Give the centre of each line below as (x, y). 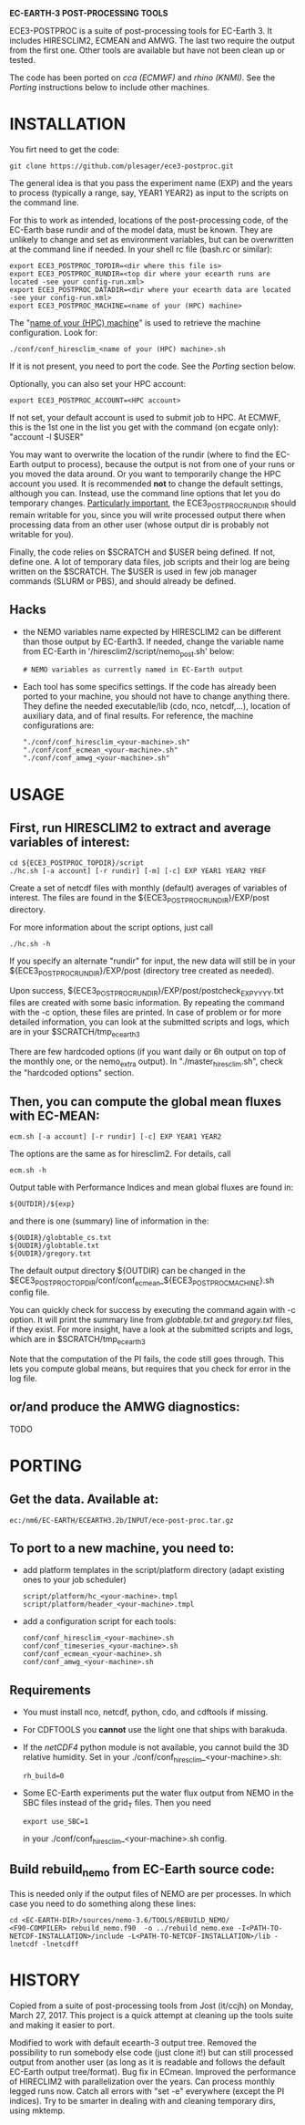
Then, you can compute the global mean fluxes (146, 1102)
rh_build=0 (43, 1776)
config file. (30, 1292)
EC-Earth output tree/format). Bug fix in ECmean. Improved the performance (153, 2071)
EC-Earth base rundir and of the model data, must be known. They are (141, 229)
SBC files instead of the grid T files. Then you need (117, 1803)
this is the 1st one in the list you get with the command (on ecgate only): (144, 427)
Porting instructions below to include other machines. (110, 87)
